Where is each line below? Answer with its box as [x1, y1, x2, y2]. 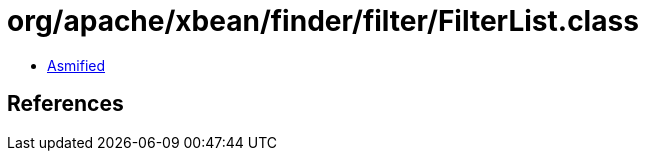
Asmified [47, 56, 106, 74]
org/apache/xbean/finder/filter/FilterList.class [7, 4, 639, 38]
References [7, 91, 124, 117]
